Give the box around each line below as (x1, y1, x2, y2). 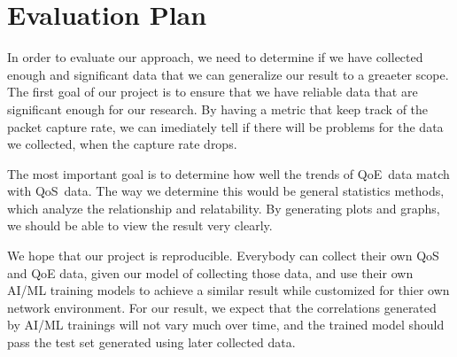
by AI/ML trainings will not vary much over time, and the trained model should (7, 315, 445, 334)
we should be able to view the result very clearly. (7, 216, 273, 235)
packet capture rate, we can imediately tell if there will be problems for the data (7, 117, 444, 136)
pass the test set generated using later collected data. (7, 333, 296, 352)
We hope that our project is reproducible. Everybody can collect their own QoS (7, 246, 439, 265)
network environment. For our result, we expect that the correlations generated (7, 298, 437, 316)
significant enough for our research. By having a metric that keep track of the (7, 99, 429, 118)
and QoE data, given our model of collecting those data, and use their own (7, 263, 414, 282)
